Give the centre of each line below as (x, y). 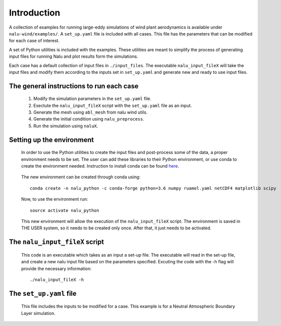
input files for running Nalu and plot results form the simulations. (74, 56)
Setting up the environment (51, 140)
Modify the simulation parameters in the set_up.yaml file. (92, 99)
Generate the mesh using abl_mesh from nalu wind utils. (91, 112)
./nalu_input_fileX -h (57, 280)
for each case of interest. (34, 41)
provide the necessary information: (56, 268)
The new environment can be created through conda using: (81, 177)
